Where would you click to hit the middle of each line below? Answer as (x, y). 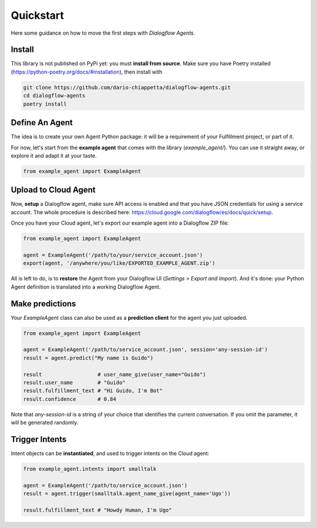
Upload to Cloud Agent (53, 190)
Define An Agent (42, 123)
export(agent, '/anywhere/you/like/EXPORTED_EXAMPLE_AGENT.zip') (119, 263)
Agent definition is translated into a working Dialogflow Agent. (86, 287)
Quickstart (38, 15)
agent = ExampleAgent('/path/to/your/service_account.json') (113, 255)
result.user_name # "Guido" (74, 382)
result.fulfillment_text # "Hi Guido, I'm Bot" (93, 391)
